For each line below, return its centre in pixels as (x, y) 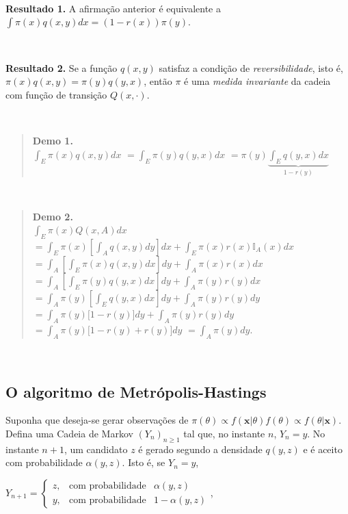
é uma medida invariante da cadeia (257, 81)
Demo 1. (53, 141)
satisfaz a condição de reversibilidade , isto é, (251, 67)
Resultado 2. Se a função (62, 67)
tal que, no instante (224, 433)
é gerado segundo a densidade (200, 449)
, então (158, 81)
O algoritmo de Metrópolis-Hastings (136, 391)
